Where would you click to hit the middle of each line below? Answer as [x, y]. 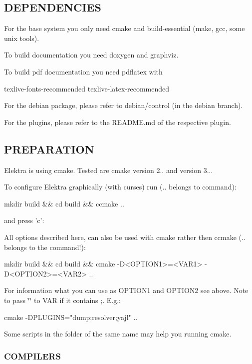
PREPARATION [49, 149]
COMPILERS [32, 356]
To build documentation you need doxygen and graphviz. [91, 55]
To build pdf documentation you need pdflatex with [83, 71]
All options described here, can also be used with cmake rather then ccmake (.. [125, 237]
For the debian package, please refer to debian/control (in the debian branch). [124, 105]
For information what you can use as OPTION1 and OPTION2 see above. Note [126, 290]
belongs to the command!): [45, 247]
